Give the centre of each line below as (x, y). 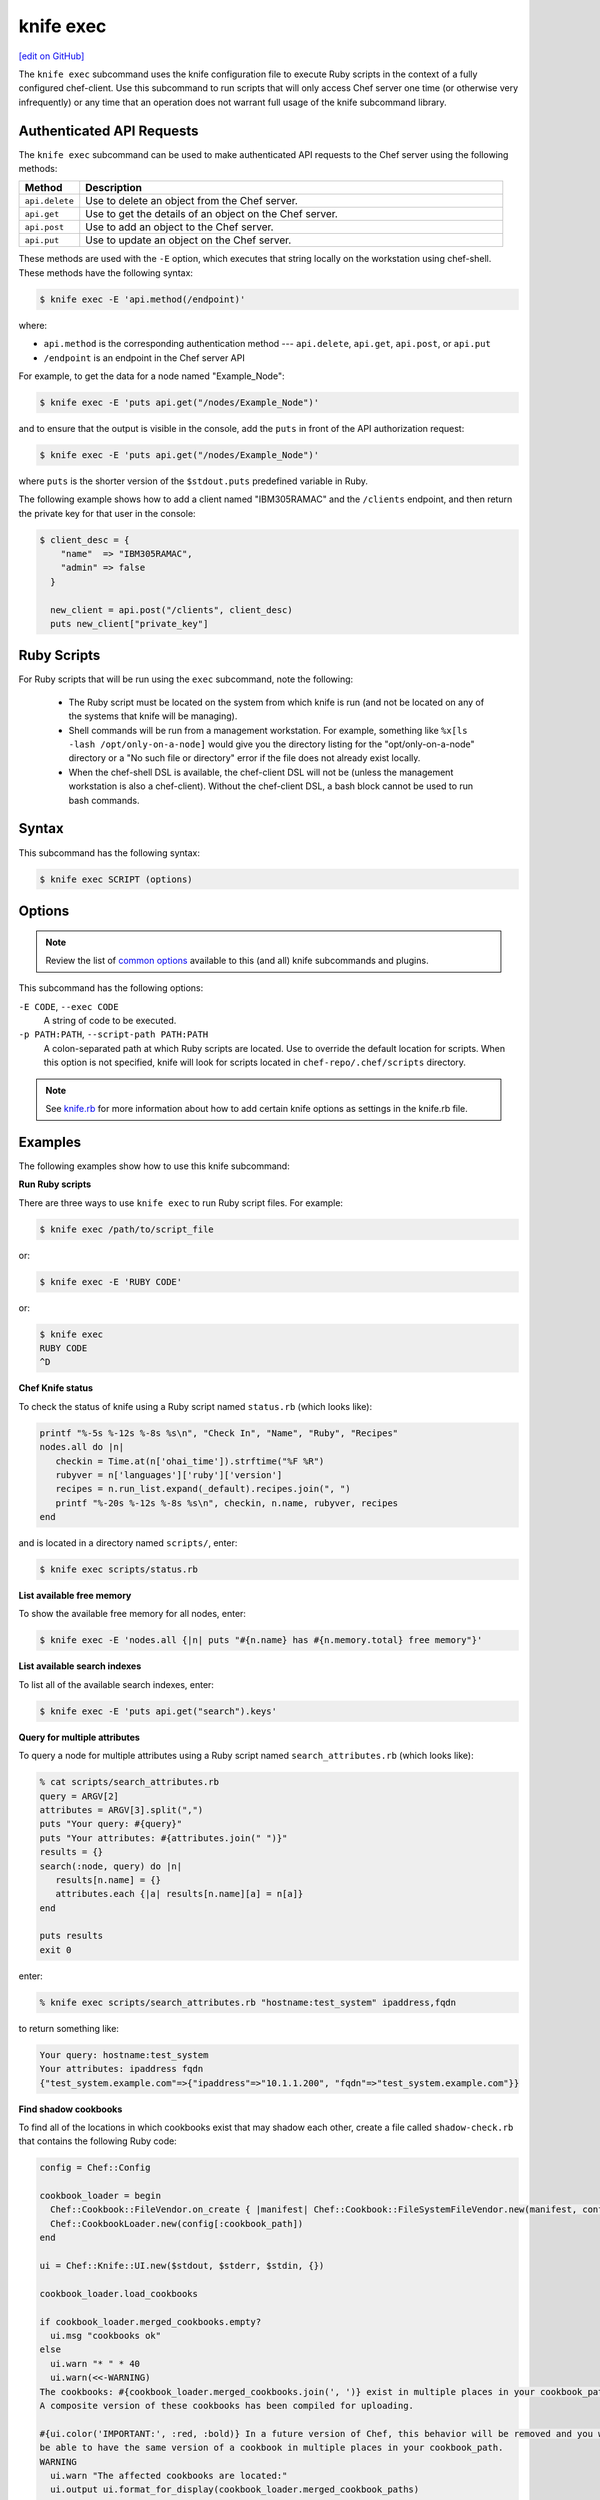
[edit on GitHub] (51, 56)
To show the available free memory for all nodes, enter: (132, 1614)
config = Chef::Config (95, 2168)
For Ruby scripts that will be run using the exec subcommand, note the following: (186, 679)
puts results (71, 1936)
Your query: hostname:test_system (124, 2054)
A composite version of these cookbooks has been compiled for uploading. (227, 2405)
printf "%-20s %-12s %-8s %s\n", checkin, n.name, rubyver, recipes (227, 1503)
